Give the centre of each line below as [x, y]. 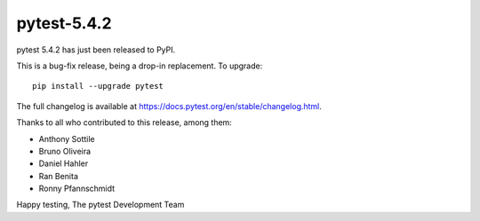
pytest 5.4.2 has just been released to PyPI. [96, 50]
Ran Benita [59, 176]
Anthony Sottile [67, 138]
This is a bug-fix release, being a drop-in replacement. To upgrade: [140, 66]
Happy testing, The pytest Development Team [100, 205]
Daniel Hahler [64, 163]
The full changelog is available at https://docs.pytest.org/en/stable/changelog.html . [169, 106]
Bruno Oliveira [65, 151]
